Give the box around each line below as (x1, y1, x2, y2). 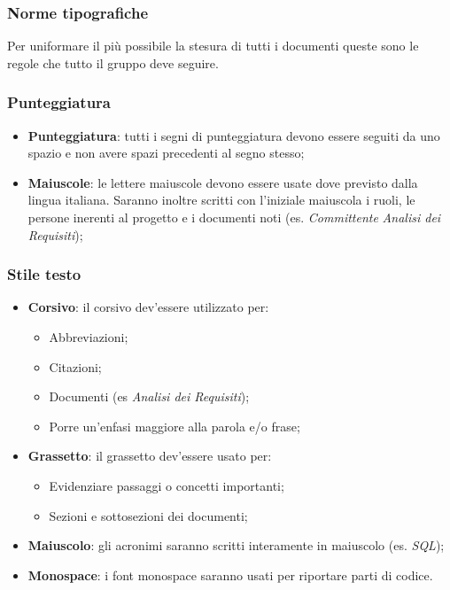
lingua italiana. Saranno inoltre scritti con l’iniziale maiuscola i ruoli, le (27, 190, 415, 209)
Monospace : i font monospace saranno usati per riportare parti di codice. (27, 565, 433, 584)
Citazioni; (49, 357, 102, 376)
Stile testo (7, 263, 81, 285)
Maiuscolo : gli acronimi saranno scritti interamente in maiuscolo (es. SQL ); (27, 536, 445, 555)
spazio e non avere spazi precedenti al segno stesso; (27, 144, 305, 162)
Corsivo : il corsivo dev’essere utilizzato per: (27, 298, 269, 316)
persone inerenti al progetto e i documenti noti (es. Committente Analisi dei (27, 208, 441, 226)
